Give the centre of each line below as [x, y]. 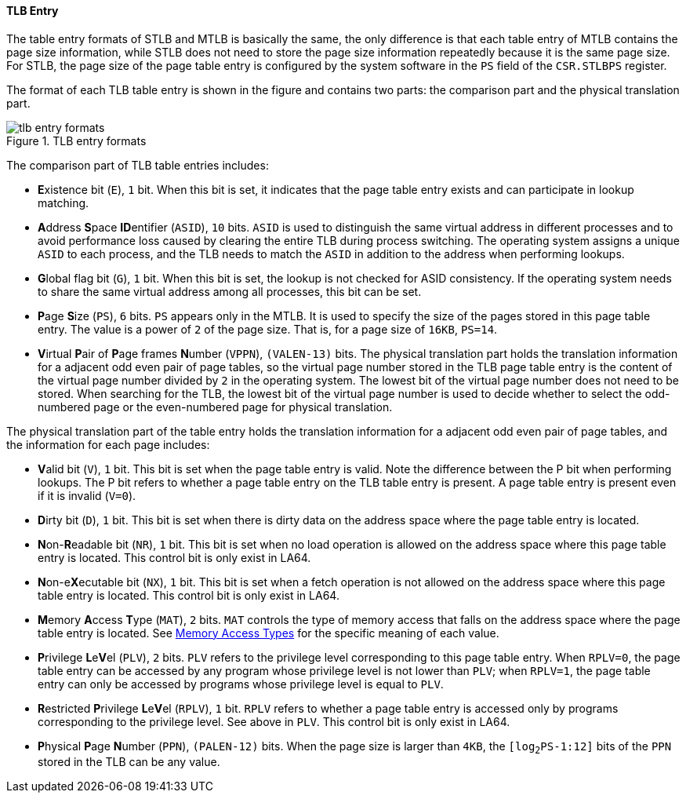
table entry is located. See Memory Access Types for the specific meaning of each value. [269, 633]
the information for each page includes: [108, 444]
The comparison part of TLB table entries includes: [138, 165]
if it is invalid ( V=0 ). [87, 495]
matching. [64, 202]
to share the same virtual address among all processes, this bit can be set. [230, 291]
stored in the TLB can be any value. [129, 762]
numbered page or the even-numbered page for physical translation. [215, 407]
